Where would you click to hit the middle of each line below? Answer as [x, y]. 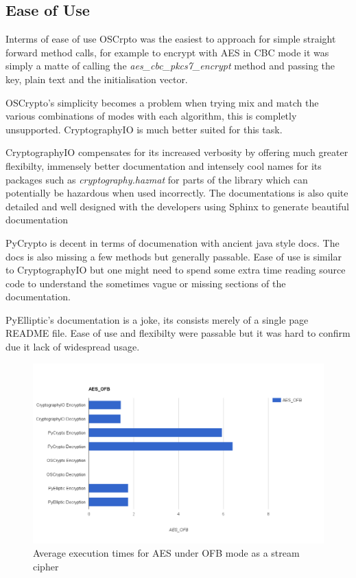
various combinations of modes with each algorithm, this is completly [151, 116]
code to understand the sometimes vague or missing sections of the [146, 283]
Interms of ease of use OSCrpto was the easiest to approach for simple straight [171, 39]
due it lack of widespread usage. [73, 347]
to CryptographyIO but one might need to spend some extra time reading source [176, 270]
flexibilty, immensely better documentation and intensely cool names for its [164, 165]
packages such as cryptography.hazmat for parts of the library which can [157, 179]
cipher [46, 566]
